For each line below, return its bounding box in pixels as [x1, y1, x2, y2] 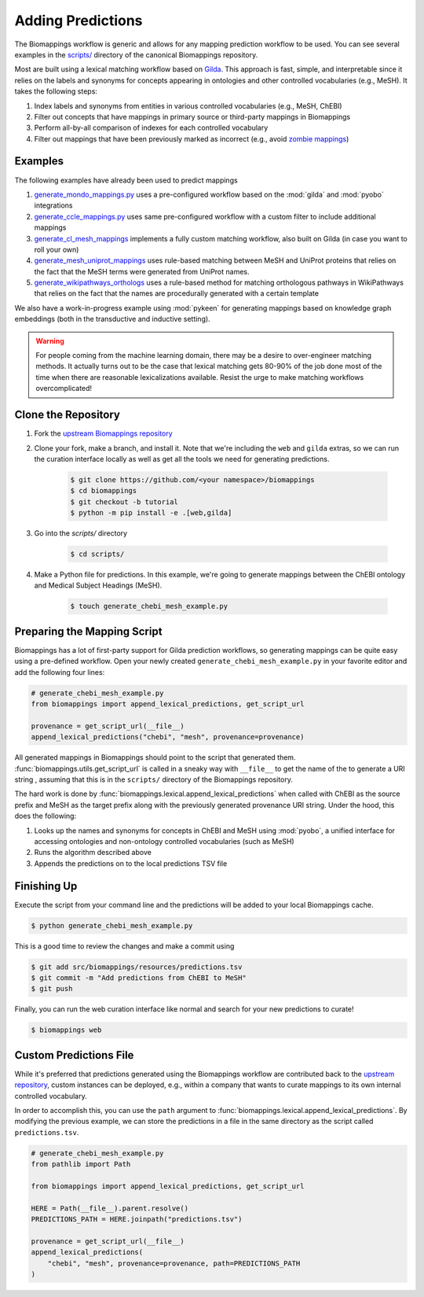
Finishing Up [14, 879, 78, 893]
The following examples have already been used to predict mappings [14, 175, 239, 185]
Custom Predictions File [14, 1048, 134, 1062]
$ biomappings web [31, 1026, 102, 1034]
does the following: [14, 811, 77, 821]
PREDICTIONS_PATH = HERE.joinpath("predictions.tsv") [31, 1215, 243, 1224]
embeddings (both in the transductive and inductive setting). [14, 315, 211, 324]
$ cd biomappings [70, 486, 137, 496]
